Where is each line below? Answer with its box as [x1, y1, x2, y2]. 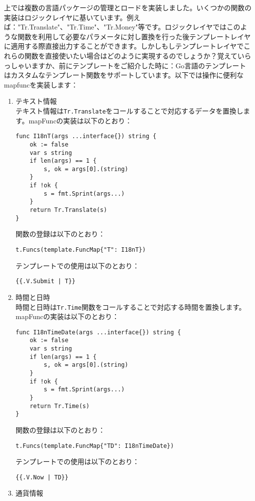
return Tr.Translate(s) [29, 206, 107, 214]
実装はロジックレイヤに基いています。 [4, 12, 127, 22]
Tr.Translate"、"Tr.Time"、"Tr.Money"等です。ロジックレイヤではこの [20, 22, 240, 32]
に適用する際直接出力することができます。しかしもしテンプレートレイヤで [4, 41, 244, 51]
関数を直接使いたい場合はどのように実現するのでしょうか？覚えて [24, 50, 238, 60]
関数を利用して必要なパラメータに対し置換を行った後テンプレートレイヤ [17, 31, 251, 41]
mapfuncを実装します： [4, 79, 78, 89]
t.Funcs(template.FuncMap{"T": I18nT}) [15, 246, 146, 253]
